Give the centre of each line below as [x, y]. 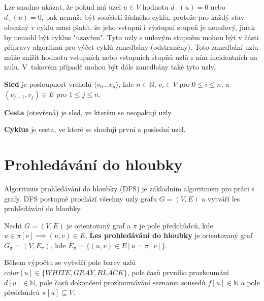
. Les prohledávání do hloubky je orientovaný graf [169, 235]
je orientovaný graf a [99, 225]
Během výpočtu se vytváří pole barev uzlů [70, 262]
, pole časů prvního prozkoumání [178, 272]
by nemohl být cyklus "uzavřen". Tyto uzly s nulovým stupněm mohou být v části [131, 37]
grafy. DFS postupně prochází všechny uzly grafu [80, 198]
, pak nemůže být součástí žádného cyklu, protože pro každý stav [143, 16]
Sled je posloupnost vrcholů [48, 84]
